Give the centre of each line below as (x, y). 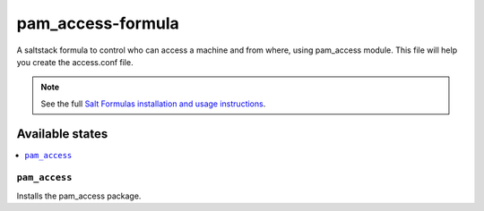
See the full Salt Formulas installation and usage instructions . (153, 104)
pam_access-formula (98, 23)
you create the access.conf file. (75, 62)
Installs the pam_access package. (79, 196)
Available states (62, 134)
